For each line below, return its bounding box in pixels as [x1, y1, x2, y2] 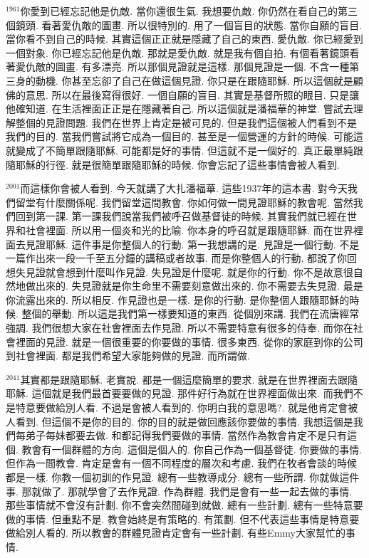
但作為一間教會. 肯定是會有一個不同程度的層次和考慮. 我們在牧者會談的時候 [6, 456, 358, 470]
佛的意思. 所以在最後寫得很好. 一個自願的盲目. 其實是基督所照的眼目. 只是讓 [6, 87, 360, 102]
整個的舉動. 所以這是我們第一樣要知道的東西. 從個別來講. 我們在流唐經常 [21, 306, 360, 321]
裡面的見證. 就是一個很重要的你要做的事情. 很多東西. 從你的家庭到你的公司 [15, 334, 363, 349]
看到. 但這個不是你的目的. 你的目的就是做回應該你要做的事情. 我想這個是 [15, 414, 353, 428]
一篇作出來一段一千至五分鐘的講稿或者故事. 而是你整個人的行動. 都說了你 [6, 251, 348, 265]
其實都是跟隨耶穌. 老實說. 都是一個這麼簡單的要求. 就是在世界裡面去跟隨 [20, 372, 358, 386]
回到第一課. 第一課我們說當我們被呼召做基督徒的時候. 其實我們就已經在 [15, 209, 348, 223]
